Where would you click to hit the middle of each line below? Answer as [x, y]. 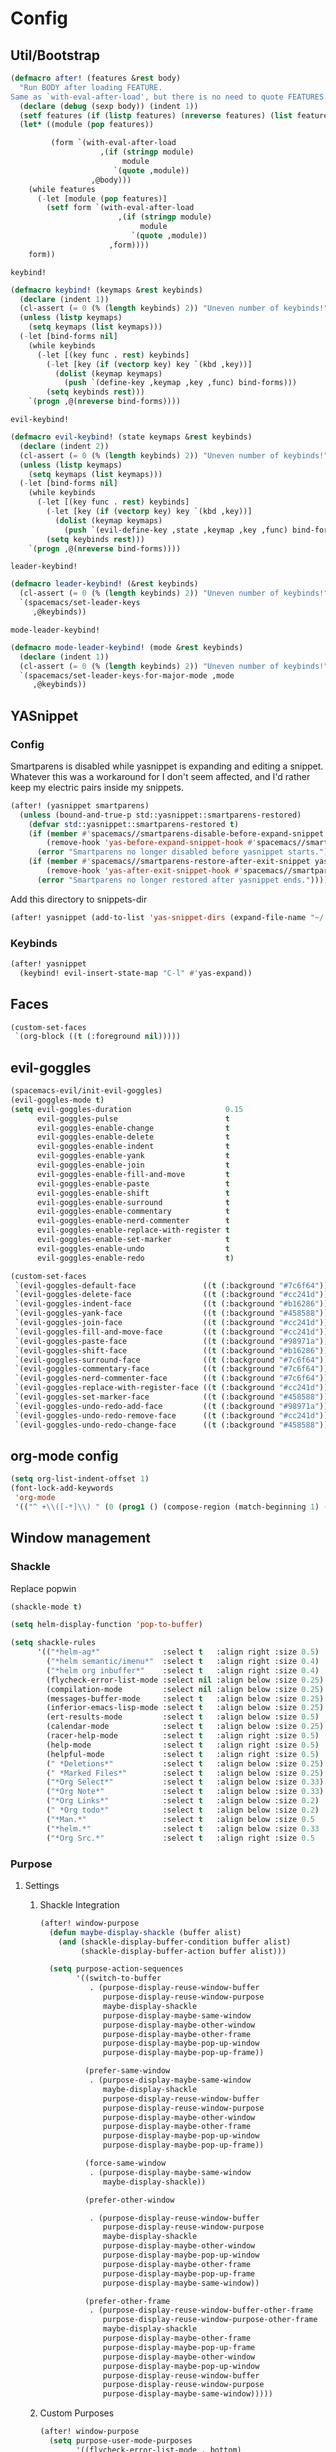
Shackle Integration [79, 1904]
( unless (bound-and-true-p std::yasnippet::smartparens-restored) [160, 815]
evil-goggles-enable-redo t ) [135, 1258]
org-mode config [64, 1456]
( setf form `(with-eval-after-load [120, 208]
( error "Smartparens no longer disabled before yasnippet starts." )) [184, 852]
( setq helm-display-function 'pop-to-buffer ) [106, 1625]
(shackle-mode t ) [46, 1607]
